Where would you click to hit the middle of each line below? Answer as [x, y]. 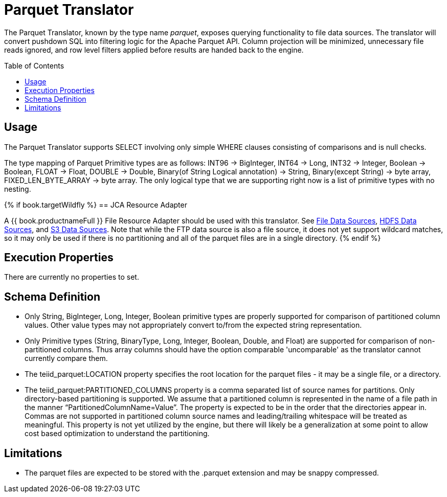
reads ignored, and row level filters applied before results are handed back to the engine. [154, 50]
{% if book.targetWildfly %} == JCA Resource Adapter [96, 205]
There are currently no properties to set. [72, 277]
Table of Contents [34, 65]
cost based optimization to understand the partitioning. [117, 434]
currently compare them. [66, 358]
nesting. [18, 189]
